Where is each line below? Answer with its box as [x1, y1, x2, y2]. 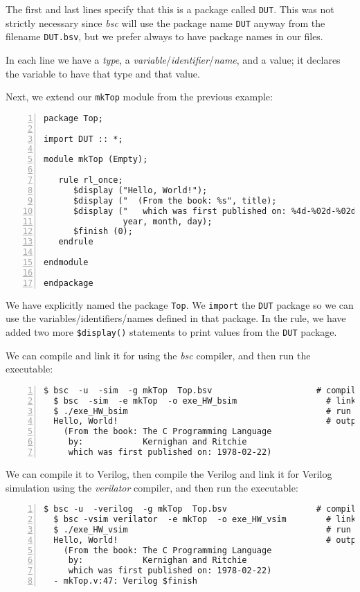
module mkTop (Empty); [44, 154, 148, 165]
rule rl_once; [58, 175, 123, 186]
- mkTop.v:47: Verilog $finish [53, 576, 197, 586]
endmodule [44, 258, 89, 268]
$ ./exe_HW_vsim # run [53, 524, 351, 535]
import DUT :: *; [44, 134, 123, 144]
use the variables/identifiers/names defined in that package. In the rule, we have [6, 311, 346, 325]
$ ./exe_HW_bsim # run [53, 406, 351, 416]
